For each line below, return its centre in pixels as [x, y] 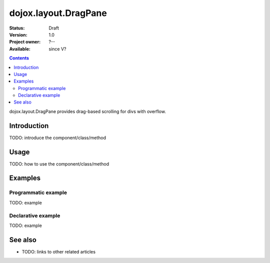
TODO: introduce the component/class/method [57, 137]
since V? [57, 49]
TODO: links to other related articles [59, 251]
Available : [20, 49]
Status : [17, 28]
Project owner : [25, 42]
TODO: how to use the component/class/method [59, 164]
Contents [19, 58]
